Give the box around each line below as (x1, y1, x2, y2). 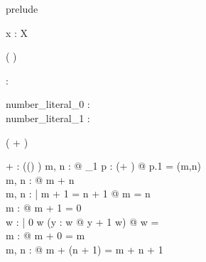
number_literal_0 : (6, 97, 90, 111)
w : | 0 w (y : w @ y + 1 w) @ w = (6, 214, 159, 229)
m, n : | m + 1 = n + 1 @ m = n (6, 186, 151, 201)
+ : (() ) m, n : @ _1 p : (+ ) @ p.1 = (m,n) (6, 158, 201, 173)
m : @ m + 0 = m (6, 228, 85, 243)
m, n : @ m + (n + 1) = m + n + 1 (6, 241, 163, 256)
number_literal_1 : (6, 110, 90, 125)
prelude (6, 1, 38, 16)
